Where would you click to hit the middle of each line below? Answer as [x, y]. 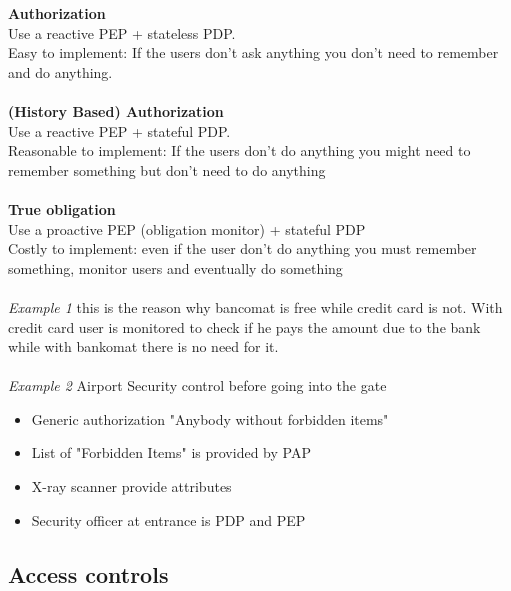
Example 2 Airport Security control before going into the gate [197, 385]
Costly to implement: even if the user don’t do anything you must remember [242, 248]
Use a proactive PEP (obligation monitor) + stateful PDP [187, 228]
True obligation [62, 208]
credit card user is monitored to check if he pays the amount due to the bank [244, 326]
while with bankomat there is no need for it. [143, 346]
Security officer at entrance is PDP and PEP [168, 519]
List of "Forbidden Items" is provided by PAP [171, 452]
